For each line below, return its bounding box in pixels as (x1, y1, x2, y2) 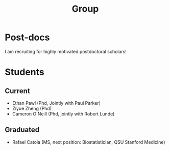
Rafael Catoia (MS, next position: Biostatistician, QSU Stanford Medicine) (12, 139, 165, 145)
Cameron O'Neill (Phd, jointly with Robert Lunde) (12, 110, 115, 117)
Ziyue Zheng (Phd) (12, 105, 52, 111)
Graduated (5, 126, 39, 134)
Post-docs (5, 32, 50, 43)
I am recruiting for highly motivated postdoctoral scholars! (5, 48, 127, 54)
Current (5, 86, 30, 95)
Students (5, 67, 44, 78)
